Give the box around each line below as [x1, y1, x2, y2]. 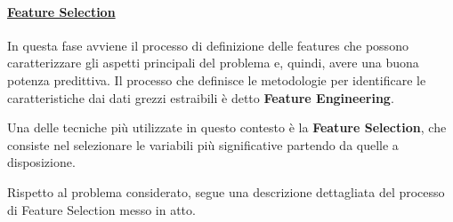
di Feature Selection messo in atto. [7, 200, 196, 218]
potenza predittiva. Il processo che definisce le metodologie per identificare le [7, 70, 426, 89]
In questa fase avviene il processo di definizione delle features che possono [7, 36, 409, 54]
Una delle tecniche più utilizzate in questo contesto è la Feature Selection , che [7, 118, 447, 137]
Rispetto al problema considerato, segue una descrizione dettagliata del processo [7, 182, 445, 201]
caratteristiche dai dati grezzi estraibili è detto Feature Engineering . [7, 88, 394, 107]
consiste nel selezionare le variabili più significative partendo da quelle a [7, 135, 399, 154]
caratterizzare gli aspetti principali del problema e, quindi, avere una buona [7, 53, 419, 72]
